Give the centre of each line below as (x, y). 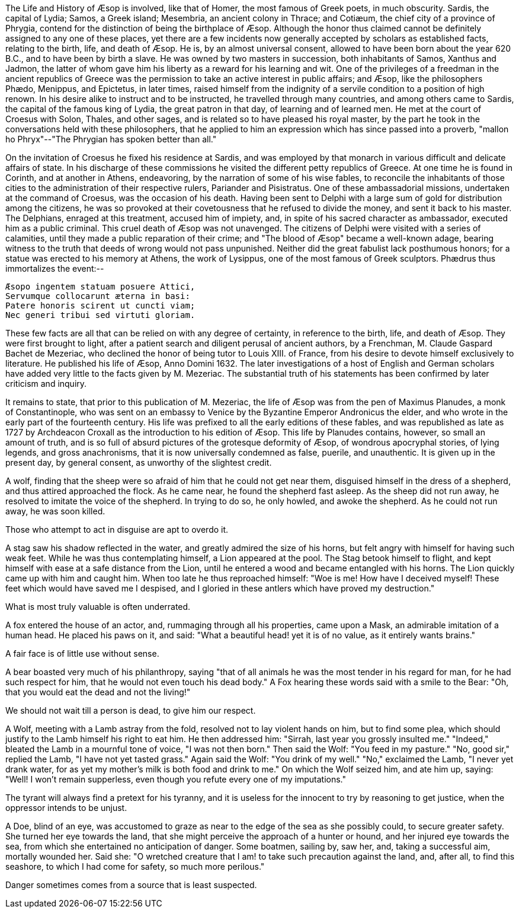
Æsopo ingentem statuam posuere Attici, (100, 287)
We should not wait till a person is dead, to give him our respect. (131, 710)
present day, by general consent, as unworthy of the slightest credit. (139, 462)
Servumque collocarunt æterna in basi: (98, 296)
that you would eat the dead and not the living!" (98, 692)
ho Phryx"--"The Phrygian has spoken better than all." (111, 139)
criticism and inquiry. (46, 384)
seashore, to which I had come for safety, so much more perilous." (135, 866)
